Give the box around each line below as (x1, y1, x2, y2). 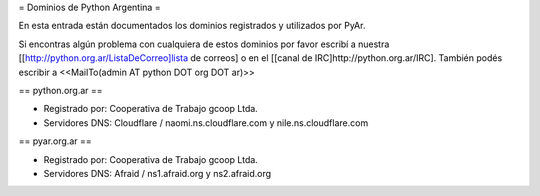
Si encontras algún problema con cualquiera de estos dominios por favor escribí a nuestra (18, 38, 390, 50)
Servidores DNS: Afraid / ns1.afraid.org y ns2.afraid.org (43, 167, 272, 179)
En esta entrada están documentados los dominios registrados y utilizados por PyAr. (18, 20, 366, 32)
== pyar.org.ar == (18, 135, 92, 147)
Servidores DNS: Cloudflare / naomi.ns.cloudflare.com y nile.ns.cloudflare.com (43, 116, 369, 129)
